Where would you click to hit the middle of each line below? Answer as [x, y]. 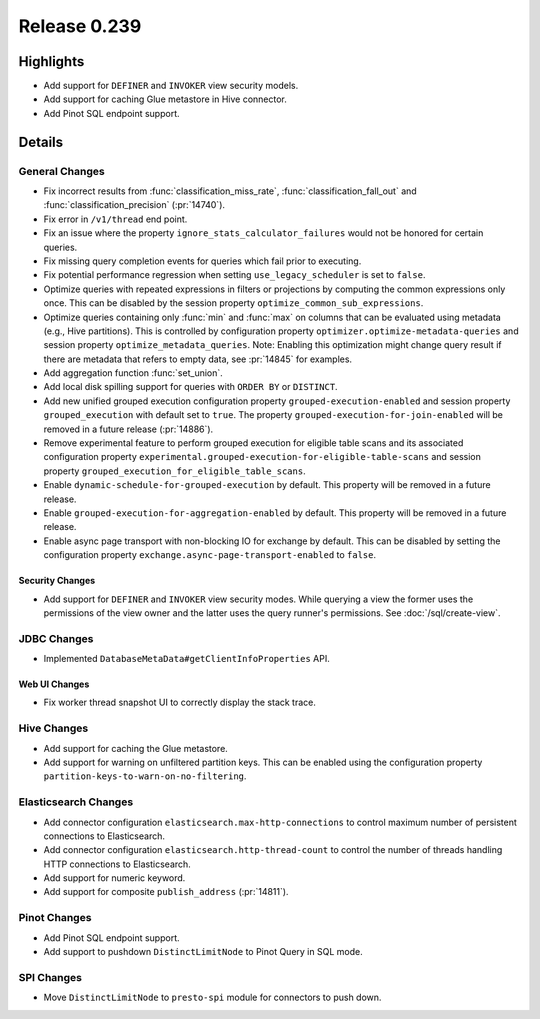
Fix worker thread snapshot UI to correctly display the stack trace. [180, 702]
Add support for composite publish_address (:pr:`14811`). [166, 892]
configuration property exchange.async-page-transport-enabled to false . [210, 555]
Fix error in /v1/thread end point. [115, 219]
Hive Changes [53, 728]
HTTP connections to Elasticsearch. [117, 864]
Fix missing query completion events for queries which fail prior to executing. [202, 261]
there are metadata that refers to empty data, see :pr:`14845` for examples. [198, 359]
